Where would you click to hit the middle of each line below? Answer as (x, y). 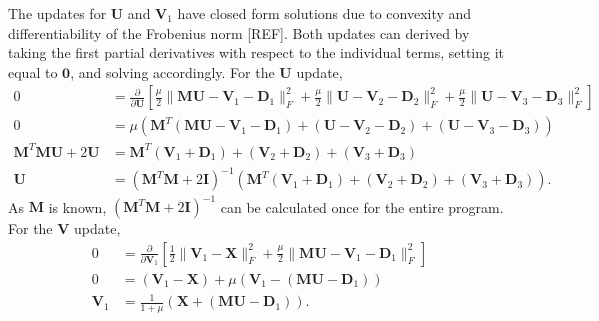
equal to (33, 71)
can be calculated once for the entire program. (362, 206)
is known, (77, 206)
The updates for (57, 13)
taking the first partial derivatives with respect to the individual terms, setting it (256, 52)
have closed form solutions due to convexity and (324, 13)
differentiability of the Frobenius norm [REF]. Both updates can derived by (239, 32)
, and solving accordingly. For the (172, 71)
